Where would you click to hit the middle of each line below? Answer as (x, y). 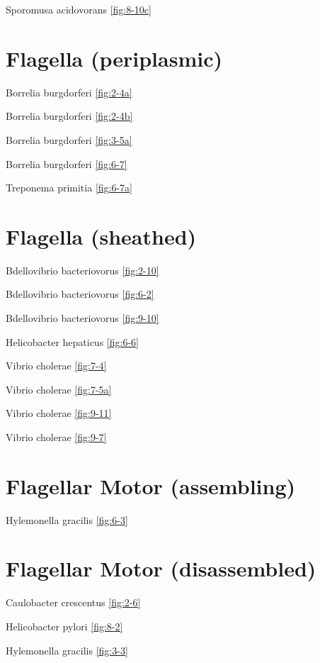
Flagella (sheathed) (101, 236)
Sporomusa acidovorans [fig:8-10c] (79, 9)
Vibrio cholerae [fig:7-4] (56, 366)
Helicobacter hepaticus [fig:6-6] (72, 341)
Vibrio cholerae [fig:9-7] (56, 436)
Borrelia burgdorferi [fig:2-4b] (69, 116)
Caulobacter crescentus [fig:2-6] (73, 602)
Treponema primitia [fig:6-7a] (69, 188)
